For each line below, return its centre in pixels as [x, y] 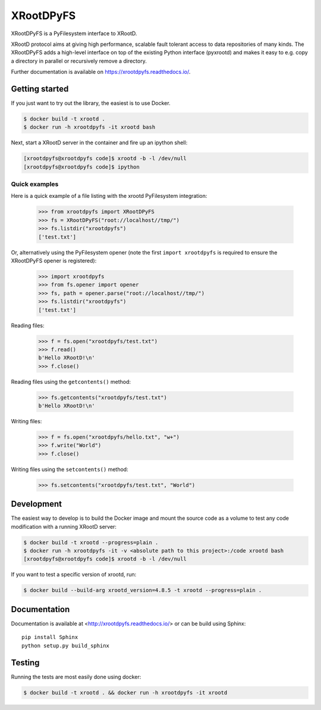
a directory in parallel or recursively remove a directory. [79, 61]
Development [37, 504]
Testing [25, 663]
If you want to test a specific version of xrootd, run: [74, 575]
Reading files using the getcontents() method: [71, 382]
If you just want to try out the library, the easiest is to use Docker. [91, 103]
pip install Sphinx [50, 637]
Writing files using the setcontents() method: [70, 469]
